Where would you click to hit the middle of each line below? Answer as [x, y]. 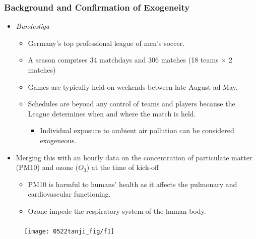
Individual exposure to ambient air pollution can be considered [137, 130]
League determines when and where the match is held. [112, 113]
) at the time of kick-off [123, 167]
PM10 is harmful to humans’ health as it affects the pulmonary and [133, 184]
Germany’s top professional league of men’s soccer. [106, 43]
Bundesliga [33, 26]
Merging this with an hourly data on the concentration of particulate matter [134, 157]
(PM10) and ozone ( [47, 167]
